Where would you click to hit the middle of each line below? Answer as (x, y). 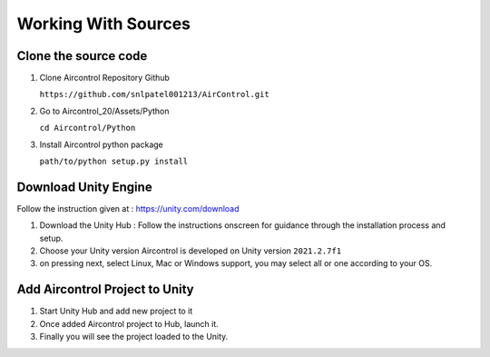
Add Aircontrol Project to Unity (105, 289)
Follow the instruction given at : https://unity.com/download (128, 208)
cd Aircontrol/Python (88, 128)
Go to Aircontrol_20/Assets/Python (104, 111)
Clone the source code (82, 56)
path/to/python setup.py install (114, 162)
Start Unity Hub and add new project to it (116, 311)
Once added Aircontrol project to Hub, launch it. (129, 323)
